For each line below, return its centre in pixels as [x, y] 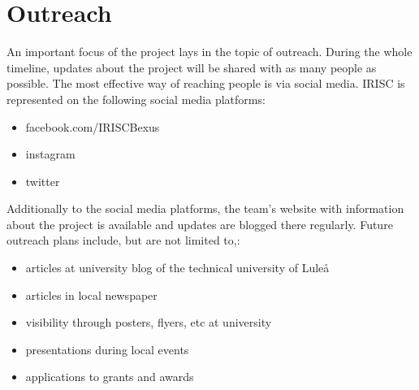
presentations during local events [107, 349]
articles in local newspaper [91, 295]
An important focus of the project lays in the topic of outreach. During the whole [209, 52]
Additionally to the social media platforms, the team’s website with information [205, 208]
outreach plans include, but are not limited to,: [123, 240]
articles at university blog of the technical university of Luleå [177, 268]
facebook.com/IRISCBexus [93, 126]
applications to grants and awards [110, 377]
